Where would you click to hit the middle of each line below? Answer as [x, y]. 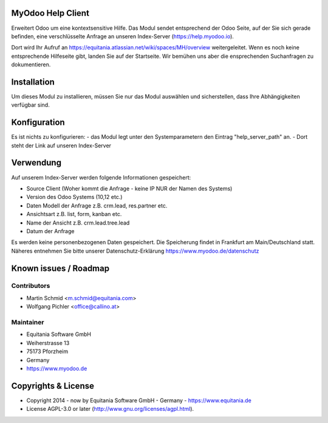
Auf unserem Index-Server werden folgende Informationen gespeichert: [101, 177]
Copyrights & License [53, 386]
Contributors [31, 286]
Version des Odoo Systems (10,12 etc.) [74, 197]
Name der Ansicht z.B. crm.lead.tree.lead [78, 223]
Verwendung [36, 163]
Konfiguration [38, 123]
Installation [33, 82]
